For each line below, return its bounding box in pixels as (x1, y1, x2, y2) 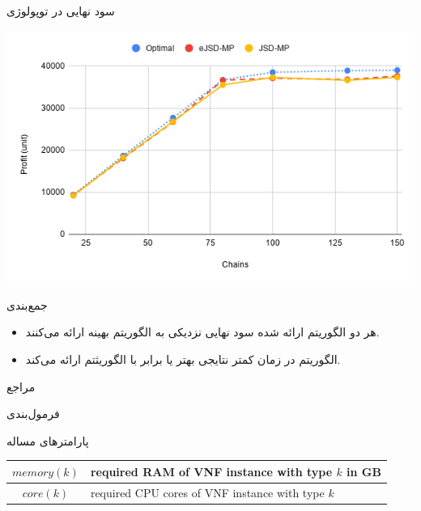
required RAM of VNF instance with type (90, 462, 333, 479)
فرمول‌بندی (6, 405, 60, 422)
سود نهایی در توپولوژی (6, 2, 115, 19)
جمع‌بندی (6, 296, 48, 313)
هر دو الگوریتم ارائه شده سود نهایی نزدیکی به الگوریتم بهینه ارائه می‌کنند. (25, 323, 380, 340)
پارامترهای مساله (6, 432, 89, 449)
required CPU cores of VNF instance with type (90, 484, 325, 500)
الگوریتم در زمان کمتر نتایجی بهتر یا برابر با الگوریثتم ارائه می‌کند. (25, 351, 341, 367)
